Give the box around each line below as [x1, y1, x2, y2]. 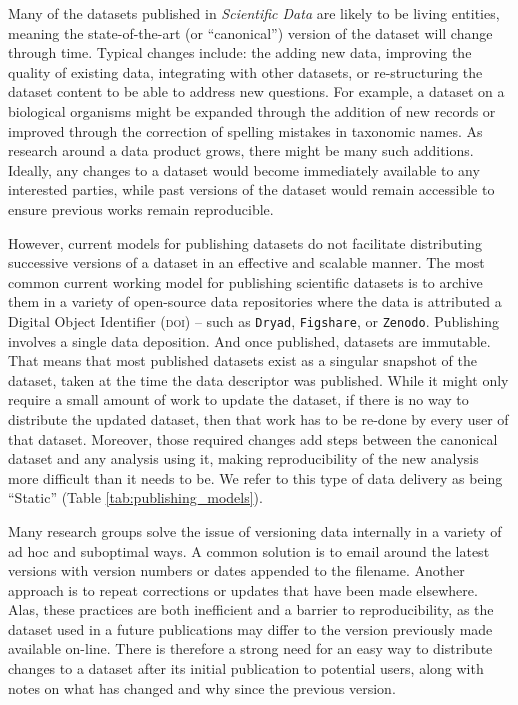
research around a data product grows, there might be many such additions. [8, 140, 474, 161]
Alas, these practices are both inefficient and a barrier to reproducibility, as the [8, 599, 494, 620]
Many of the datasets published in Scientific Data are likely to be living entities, [8, 3, 500, 23]
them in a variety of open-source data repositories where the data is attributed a [8, 291, 502, 312]
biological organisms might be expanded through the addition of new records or [8, 100, 496, 121]
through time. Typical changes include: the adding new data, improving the [8, 42, 472, 63]
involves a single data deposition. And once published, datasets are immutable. [8, 330, 491, 351]
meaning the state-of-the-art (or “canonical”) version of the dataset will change [8, 22, 493, 43]
